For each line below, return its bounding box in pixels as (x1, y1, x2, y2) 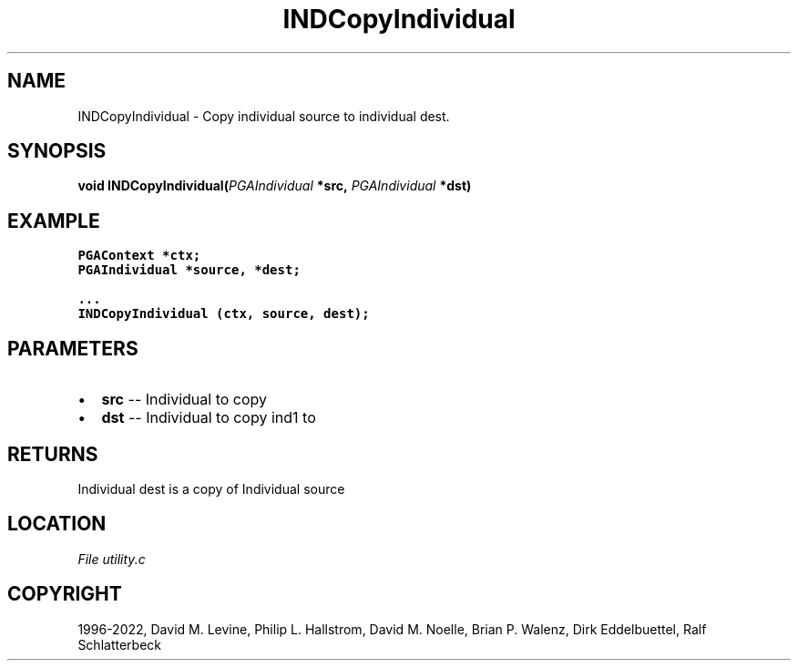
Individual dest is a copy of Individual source (77, 480, 345, 497)
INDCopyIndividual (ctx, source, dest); (77, 306, 370, 322)
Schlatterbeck (77, 636, 161, 653)
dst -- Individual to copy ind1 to (101, 408, 316, 427)
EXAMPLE (7, 209, 100, 232)
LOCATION (7, 512, 107, 536)
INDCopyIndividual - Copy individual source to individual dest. (77, 108, 450, 124)
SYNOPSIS (7, 139, 107, 163)
